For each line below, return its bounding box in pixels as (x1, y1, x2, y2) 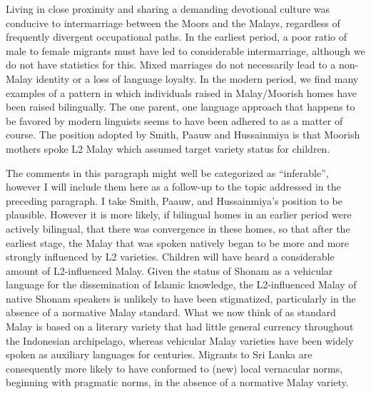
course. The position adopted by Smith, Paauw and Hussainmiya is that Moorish (6, 127, 360, 142)
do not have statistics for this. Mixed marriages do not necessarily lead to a (6, 57, 336, 72)
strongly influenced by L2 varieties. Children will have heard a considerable (6, 249, 335, 264)
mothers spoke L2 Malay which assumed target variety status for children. (6, 141, 330, 156)
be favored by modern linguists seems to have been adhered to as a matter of (6, 113, 343, 128)
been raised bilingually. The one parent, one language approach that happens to (6, 99, 355, 114)
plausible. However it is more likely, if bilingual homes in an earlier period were (6, 207, 352, 222)
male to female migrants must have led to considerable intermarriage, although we (6, 43, 365, 58)
